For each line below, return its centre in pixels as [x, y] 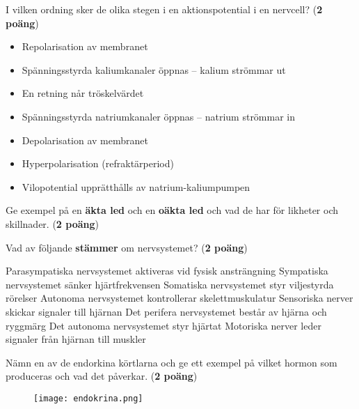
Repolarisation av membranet [85, 46]
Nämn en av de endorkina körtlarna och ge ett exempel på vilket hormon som [171, 362]
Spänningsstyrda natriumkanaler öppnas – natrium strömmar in [159, 116]
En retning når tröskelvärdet [83, 93]
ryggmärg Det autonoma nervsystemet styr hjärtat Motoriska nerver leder [163, 325]
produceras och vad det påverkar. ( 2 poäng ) [102, 376]
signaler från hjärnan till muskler [76, 339]
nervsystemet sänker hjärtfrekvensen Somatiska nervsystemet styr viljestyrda [170, 284]
